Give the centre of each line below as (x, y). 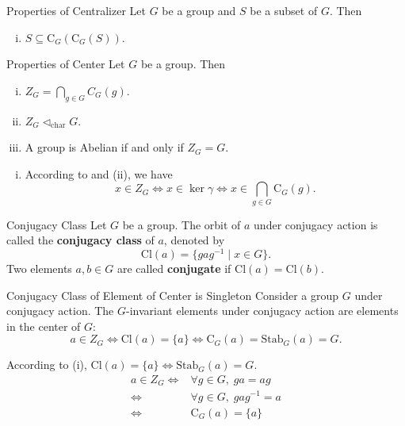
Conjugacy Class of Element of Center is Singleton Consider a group (173, 295)
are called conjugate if (174, 268)
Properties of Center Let (66, 64)
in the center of (44, 326)
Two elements (39, 268)
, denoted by (194, 240)
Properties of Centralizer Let (76, 10)
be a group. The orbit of (181, 224)
